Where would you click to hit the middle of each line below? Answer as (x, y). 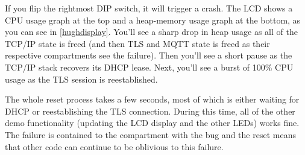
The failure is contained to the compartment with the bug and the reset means (150, 134)
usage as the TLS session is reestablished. (81, 79)
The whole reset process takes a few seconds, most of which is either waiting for (152, 99)
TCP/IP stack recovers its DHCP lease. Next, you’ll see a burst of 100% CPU (149, 67)
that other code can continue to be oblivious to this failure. (114, 146)
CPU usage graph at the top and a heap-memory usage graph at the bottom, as (153, 20)
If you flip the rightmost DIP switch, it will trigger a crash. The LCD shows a (149, 8)
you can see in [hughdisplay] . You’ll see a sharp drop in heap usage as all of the (151, 32)
